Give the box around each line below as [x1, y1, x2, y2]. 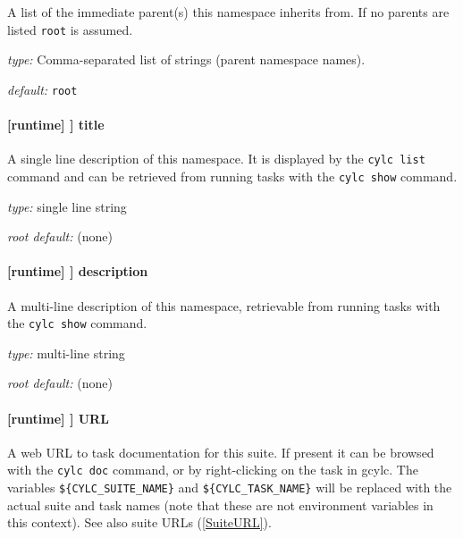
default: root [7, 80, 78, 98]
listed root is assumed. [7, 20, 133, 38]
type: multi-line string [7, 343, 125, 362]
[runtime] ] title [7, 115, 105, 134]
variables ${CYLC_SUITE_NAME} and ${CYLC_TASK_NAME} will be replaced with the [7, 478, 452, 497]
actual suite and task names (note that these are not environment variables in [7, 495, 434, 514]
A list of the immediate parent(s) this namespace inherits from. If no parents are [7, 3, 450, 21]
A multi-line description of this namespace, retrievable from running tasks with [7, 296, 441, 315]
